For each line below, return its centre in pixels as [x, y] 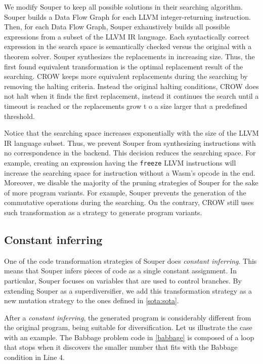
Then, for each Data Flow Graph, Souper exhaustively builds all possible [117, 27]
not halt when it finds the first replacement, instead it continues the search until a [131, 96]
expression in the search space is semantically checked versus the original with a [128, 46]
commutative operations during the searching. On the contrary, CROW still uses [129, 202]
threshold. [19, 116]
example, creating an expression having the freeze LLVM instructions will [120, 162]
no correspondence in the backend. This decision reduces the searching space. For [130, 153]
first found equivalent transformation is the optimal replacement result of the [124, 66]
